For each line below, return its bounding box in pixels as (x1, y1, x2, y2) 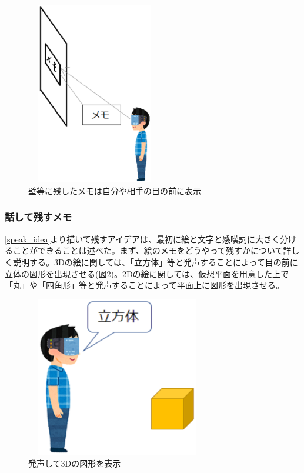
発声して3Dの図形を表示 (28, 457, 121, 469)
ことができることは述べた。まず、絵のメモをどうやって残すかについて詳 (12, 244, 292, 257)
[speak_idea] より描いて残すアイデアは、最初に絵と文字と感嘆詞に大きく (5, 232, 280, 245)
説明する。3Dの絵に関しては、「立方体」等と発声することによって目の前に (12, 255, 298, 268)
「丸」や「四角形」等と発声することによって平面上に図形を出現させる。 (5, 279, 284, 291)
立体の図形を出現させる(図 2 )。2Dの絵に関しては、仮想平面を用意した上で (5, 267, 289, 279)
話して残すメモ (5, 209, 72, 224)
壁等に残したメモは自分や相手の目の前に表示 (28, 184, 201, 196)
